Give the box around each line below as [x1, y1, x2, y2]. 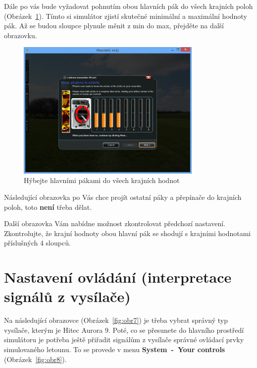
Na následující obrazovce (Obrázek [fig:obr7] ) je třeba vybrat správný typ [4, 315, 228, 325]
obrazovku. [4, 30, 37, 40]
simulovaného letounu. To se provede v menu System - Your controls [4, 344, 225, 355]
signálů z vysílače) [4, 286, 131, 307]
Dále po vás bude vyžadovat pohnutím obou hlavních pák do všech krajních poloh [4, 1, 253, 11]
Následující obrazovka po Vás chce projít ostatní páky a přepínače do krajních [4, 191, 242, 202]
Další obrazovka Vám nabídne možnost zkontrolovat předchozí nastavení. [4, 218, 225, 229]
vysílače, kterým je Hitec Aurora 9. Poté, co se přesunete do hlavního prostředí [4, 324, 244, 335]
